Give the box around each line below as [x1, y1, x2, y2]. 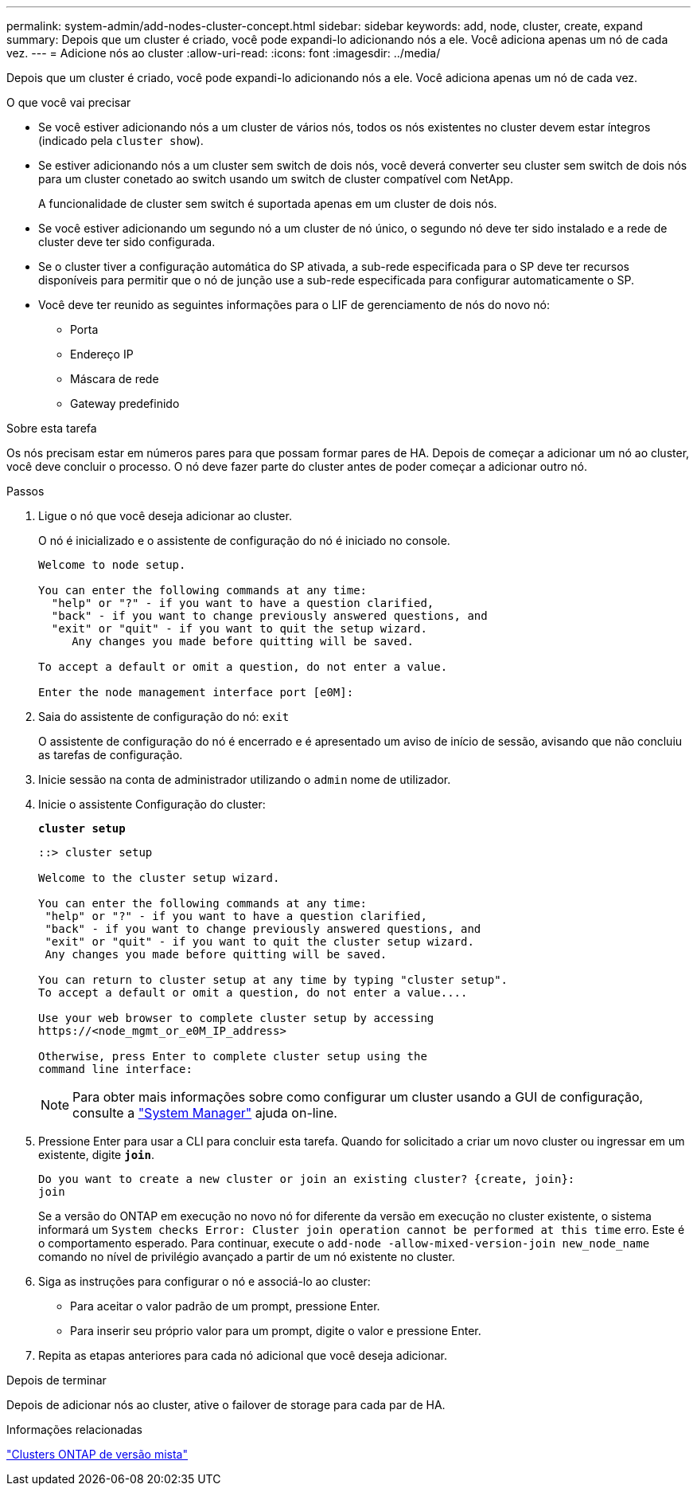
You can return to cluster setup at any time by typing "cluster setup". [38, 973, 508, 986]
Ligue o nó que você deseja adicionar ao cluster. [38, 509, 292, 523]
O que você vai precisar [6, 96, 131, 109]
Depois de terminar [6, 1373, 107, 1387]
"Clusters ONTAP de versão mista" [6, 1447, 189, 1461]
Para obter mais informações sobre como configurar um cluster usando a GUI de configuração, [72, 1089, 644, 1105]
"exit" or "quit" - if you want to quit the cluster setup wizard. [45, 935, 474, 948]
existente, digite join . [38, 1148, 154, 1161]
